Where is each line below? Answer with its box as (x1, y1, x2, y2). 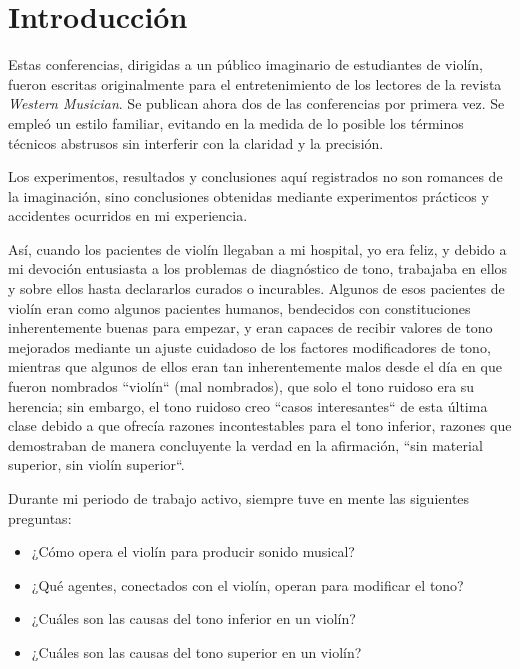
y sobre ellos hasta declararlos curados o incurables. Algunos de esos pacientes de (8, 278, 505, 299)
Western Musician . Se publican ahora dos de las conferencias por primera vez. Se (8, 93, 505, 114)
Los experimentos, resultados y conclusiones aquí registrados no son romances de (8, 166, 503, 187)
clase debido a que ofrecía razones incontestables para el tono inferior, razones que (8, 415, 512, 436)
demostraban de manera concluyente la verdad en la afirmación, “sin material (8, 434, 483, 455)
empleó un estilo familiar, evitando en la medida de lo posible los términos (8, 112, 464, 133)
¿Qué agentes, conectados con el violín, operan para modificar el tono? (31, 574, 464, 595)
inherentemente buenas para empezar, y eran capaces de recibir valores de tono (8, 317, 493, 338)
